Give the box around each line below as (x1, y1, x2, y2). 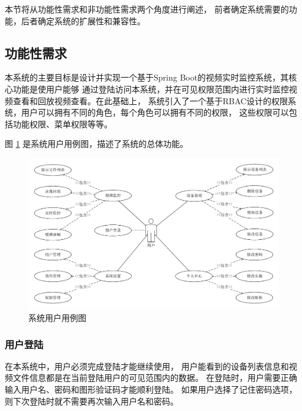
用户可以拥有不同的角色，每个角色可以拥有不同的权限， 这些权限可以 (21, 106, 289, 118)
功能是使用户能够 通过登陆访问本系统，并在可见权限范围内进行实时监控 (12, 82, 289, 95)
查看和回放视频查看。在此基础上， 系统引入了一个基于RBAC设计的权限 (12, 94, 288, 107)
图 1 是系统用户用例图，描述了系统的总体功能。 (5, 137, 189, 150)
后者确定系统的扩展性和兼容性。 (21, 14, 145, 27)
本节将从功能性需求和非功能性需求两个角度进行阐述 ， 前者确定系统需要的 (5, 3, 289, 15)
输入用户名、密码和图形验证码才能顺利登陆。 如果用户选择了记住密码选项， (5, 383, 297, 396)
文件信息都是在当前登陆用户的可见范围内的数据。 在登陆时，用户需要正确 (12, 371, 297, 384)
